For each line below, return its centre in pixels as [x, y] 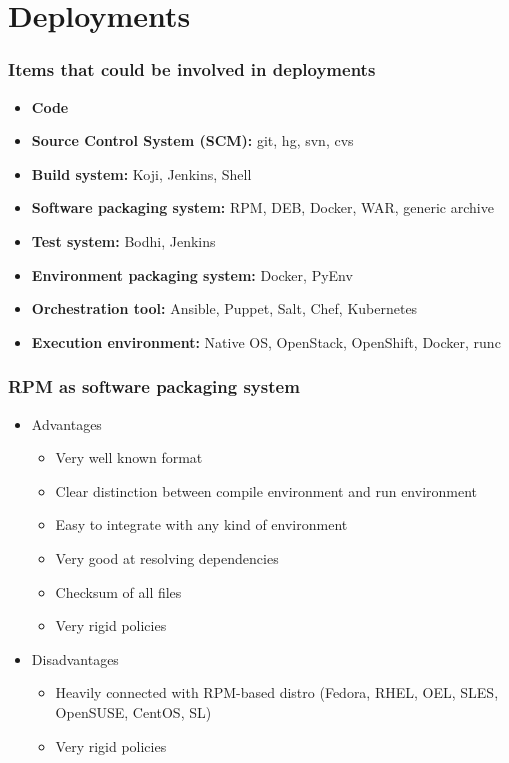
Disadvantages [75, 658]
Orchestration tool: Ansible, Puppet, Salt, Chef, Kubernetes [224, 308]
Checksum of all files [118, 591]
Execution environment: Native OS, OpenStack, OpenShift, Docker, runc [266, 341]
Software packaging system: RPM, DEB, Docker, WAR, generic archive [262, 207]
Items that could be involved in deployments [192, 69]
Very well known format [129, 457]
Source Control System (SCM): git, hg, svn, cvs [192, 140]
